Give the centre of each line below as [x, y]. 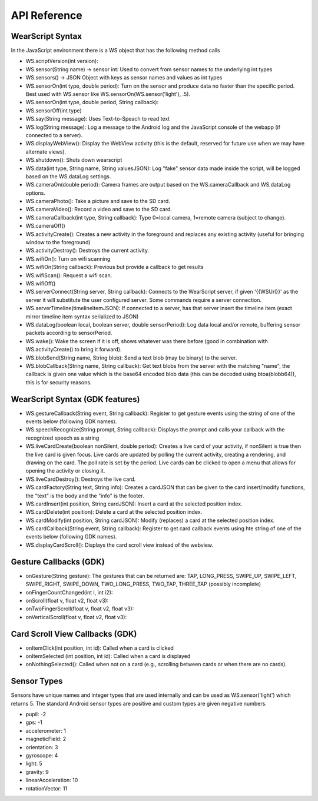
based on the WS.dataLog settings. [68, 176]
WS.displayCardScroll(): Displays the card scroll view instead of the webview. [119, 545]
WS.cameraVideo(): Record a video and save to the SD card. [99, 210]
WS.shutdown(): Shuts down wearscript [74, 160]
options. [36, 193]
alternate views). [46, 152]
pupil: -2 [36, 714]
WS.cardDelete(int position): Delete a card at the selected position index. [114, 512]
